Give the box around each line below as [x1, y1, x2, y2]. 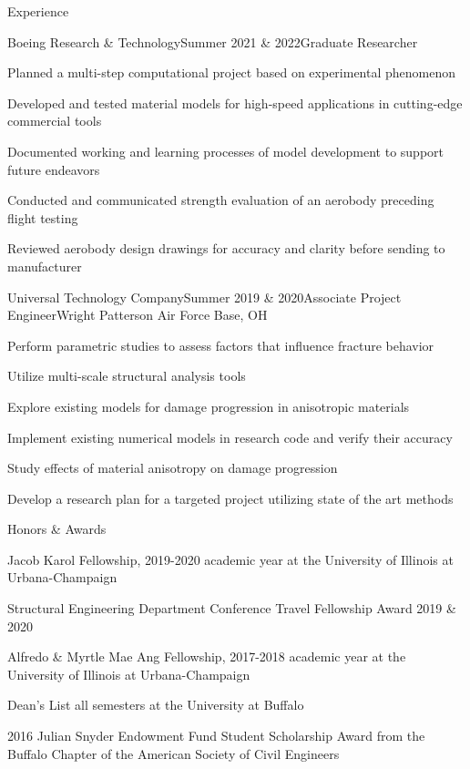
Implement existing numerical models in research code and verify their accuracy [7, 427, 453, 446]
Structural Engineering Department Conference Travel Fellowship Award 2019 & [7, 599, 456, 618]
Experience [7, 2, 69, 20]
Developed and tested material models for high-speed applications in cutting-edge [7, 93, 463, 112]
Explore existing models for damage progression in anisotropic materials [7, 396, 410, 415]
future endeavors [7, 159, 100, 179]
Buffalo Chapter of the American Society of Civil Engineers [7, 743, 340, 763]
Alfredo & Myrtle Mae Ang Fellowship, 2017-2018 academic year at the [7, 647, 406, 666]
